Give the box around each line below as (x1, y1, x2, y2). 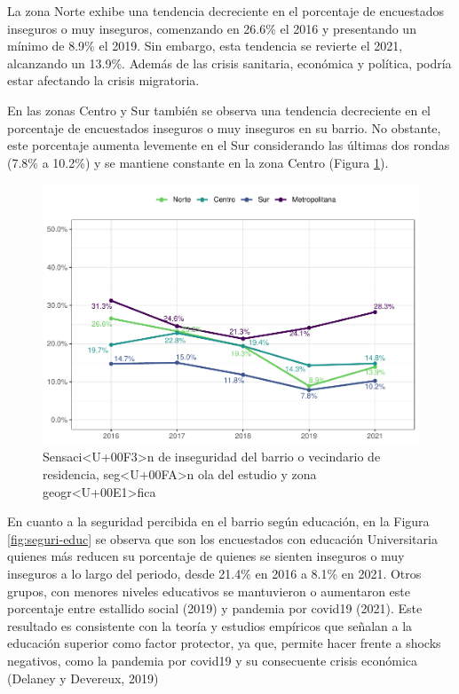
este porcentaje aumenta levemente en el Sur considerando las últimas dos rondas (7, 136, 450, 154)
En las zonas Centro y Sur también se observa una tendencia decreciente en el (7, 100, 431, 119)
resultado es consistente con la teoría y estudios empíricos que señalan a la (7, 616, 413, 635)
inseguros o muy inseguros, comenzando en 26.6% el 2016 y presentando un (7, 19, 416, 37)
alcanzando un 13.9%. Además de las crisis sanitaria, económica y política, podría (7, 53, 452, 72)
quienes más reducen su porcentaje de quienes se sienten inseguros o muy (7, 547, 405, 565)
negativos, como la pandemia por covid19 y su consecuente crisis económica (7, 651, 418, 669)
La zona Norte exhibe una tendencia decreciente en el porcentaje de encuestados (7, 2, 444, 20)
